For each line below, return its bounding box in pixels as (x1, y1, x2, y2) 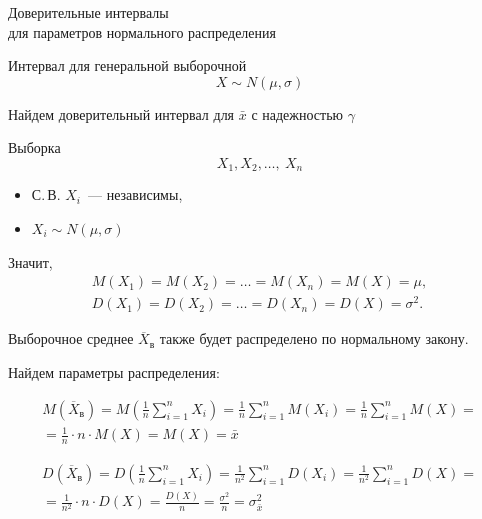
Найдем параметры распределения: (8, 361, 220, 382)
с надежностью (251, 103, 344, 124)
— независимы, (88, 184, 183, 205)
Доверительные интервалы (8, 2, 169, 22)
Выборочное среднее (8, 328, 134, 349)
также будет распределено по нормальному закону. (159, 328, 469, 349)
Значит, (8, 251, 53, 272)
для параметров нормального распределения (8, 21, 276, 42)
